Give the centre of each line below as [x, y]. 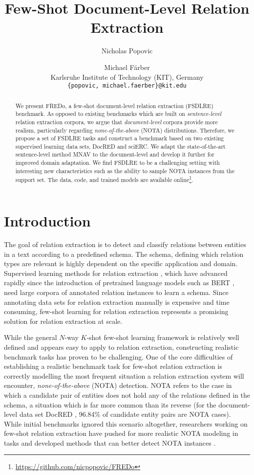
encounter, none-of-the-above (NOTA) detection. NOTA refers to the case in [118, 385]
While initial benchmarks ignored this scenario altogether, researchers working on [126, 423]
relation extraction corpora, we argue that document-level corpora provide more [116, 122]
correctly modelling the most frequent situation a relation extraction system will [124, 375]
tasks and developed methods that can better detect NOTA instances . [110, 442]
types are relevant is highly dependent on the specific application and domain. [121, 263]
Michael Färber [127, 67]
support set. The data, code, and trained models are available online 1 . [104, 179]
